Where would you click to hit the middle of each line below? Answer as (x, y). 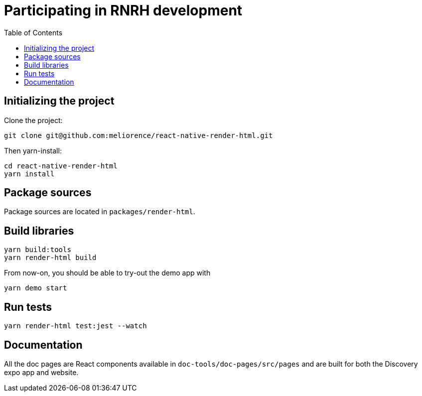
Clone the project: (33, 120)
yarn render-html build (50, 258)
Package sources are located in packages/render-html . (100, 212)
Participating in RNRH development (123, 10)
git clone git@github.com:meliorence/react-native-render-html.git (139, 135)
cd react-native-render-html (61, 166)
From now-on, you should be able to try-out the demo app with (107, 273)
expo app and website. (41, 372)
